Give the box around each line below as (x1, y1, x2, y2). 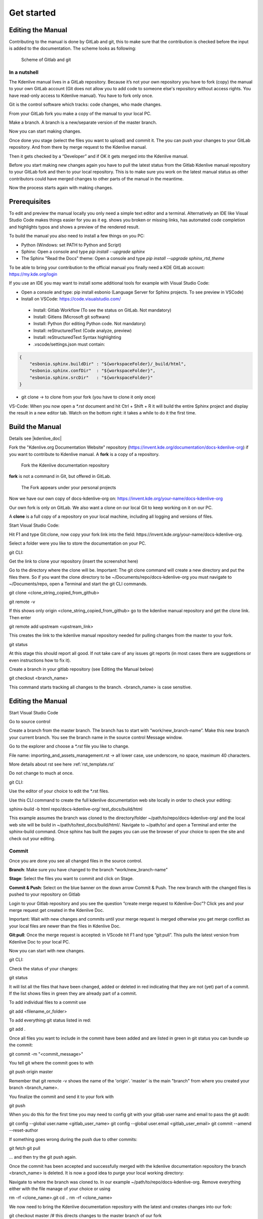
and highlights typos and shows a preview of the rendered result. (9, 224, 140, 230)
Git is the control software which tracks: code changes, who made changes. (9, 101, 162, 107)
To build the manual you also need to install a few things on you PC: (9, 233, 145, 239)
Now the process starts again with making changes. (9, 185, 113, 191)
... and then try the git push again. (9, 1154, 77, 1160)
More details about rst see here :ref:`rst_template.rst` (9, 761, 115, 767)
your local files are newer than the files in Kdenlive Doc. (9, 923, 121, 929)
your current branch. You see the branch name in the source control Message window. (9, 734, 183, 740)
